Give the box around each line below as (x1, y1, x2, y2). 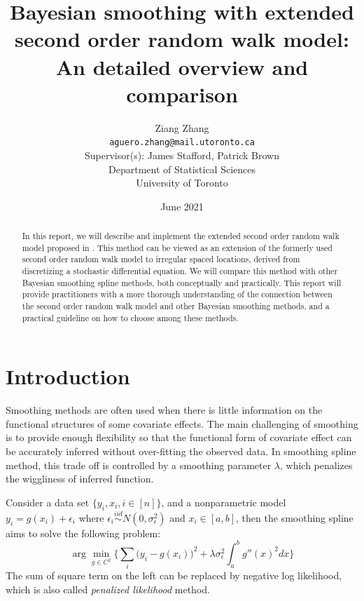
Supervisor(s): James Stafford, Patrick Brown (85, 147, 279, 162)
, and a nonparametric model (161, 494, 286, 509)
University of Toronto (136, 175, 228, 190)
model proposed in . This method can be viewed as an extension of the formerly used (22, 241, 332, 253)
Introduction (6, 362, 130, 391)
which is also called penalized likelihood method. (6, 581, 210, 596)
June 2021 (160, 198, 204, 213)
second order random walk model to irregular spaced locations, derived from (22, 253, 300, 265)
